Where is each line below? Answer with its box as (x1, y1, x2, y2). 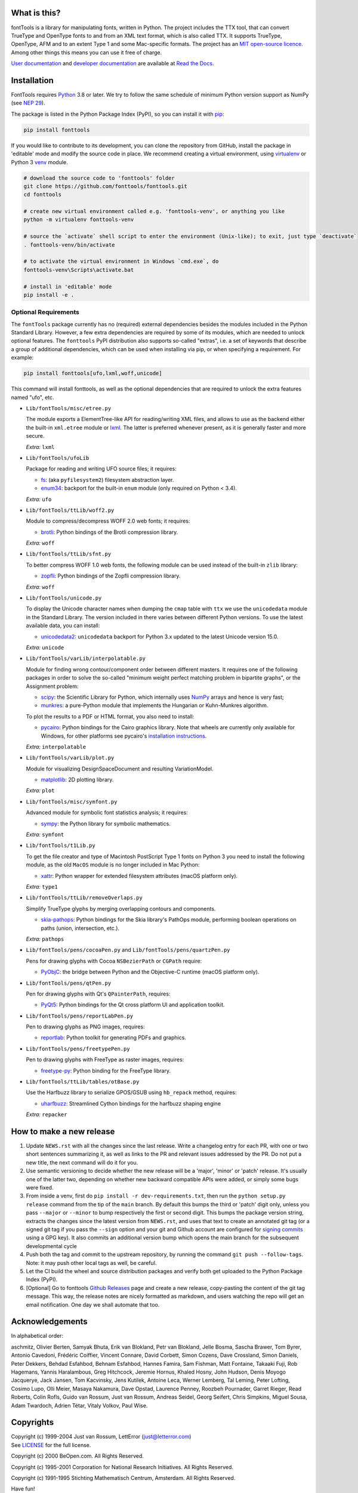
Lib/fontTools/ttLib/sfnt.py (26, 551, 112, 558)
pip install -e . (23, 291, 75, 298)
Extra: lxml (26, 443, 55, 450)
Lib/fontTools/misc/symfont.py (26, 798, 118, 805)
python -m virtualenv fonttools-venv (23, 216, 134, 223)
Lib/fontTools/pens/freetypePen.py (26, 1045, 131, 1052)
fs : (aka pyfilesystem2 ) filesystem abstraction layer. (41, 476, 174, 483)
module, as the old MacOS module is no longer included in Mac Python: (26, 861, 200, 868)
